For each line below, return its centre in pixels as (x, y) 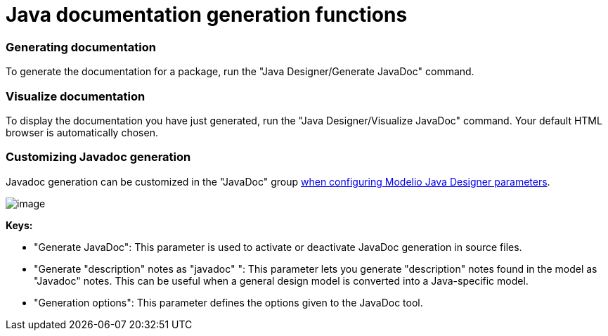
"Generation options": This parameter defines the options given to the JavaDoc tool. (228, 302)
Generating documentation (81, 47)
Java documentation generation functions (207, 15)
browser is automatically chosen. (82, 132)
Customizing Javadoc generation (98, 157)
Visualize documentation (76, 96)
